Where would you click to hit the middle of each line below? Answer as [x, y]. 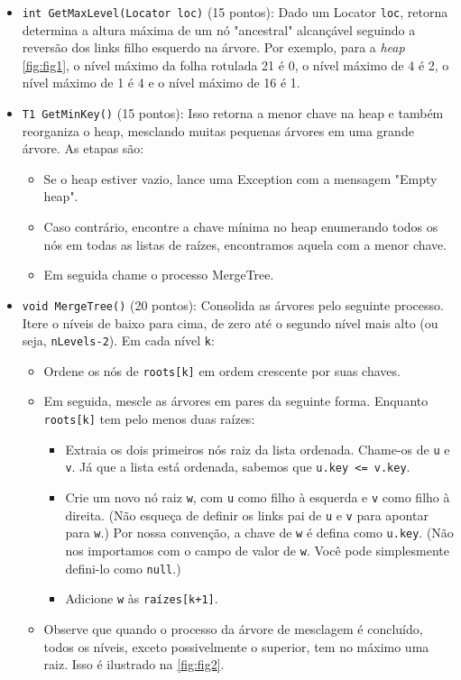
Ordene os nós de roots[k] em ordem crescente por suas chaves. [222, 370]
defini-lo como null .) [123, 568]
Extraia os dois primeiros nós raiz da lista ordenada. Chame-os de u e [258, 449]
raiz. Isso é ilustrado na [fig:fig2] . [134, 664]
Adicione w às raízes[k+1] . [142, 598]
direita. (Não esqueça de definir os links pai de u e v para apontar [247, 515]
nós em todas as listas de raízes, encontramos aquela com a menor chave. [245, 244]
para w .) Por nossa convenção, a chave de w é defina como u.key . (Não [259, 533]
